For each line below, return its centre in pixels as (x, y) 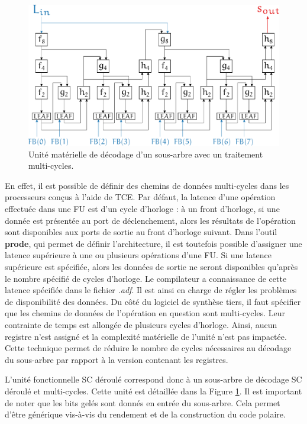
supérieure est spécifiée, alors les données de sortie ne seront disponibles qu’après (151, 267)
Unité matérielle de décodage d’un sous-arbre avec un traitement (146, 154)
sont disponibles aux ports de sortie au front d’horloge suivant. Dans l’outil (141, 232)
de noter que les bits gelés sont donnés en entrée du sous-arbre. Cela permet (143, 402)
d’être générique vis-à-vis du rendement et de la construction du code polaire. (145, 414)
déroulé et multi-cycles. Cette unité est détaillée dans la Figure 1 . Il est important (153, 391)
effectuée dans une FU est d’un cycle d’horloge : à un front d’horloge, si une (142, 209)
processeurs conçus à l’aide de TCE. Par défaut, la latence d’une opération (140, 197)
